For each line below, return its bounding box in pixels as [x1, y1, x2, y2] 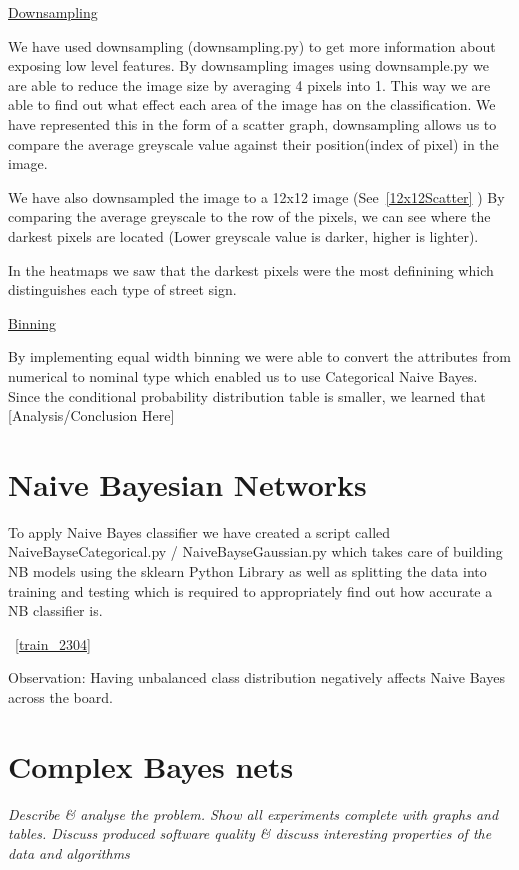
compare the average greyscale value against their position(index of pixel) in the [8, 133, 499, 154]
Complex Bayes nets [8, 745, 294, 786]
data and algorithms [8, 842, 130, 863]
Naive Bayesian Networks [8, 463, 367, 504]
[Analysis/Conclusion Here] [8, 405, 175, 426]
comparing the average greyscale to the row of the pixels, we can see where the [8, 206, 491, 227]
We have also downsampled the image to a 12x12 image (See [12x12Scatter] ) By [8, 186, 505, 207]
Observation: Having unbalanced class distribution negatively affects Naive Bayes [8, 667, 505, 688]
